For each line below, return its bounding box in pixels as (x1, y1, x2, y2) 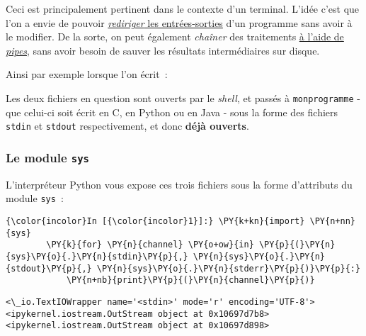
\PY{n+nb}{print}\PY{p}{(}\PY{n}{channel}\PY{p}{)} (66, 275, 315, 286)
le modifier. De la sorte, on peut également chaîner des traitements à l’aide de (6, 29, 344, 44)
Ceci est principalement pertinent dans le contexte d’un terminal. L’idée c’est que (6, 1, 360, 16)
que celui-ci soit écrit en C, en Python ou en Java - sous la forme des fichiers (6, 104, 338, 119)
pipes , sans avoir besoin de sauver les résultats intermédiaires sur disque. (6, 43, 320, 57)
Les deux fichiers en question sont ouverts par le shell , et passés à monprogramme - (6, 90, 360, 105)
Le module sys (6, 148, 89, 166)
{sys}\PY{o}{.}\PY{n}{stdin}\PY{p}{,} (6, 251, 188, 262)
